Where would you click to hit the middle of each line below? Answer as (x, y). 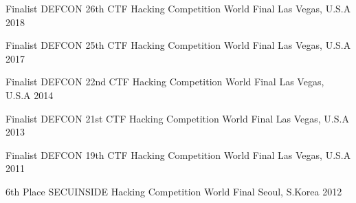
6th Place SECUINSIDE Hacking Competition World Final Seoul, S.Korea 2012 (174, 191)
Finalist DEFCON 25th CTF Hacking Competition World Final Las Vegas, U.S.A (178, 45)
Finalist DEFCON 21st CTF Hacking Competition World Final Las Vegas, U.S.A (177, 118)
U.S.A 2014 (30, 95)
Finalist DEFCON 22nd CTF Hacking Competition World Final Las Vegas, (165, 82)
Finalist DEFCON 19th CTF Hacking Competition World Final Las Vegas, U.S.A (178, 154)
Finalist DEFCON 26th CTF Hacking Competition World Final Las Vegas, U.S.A (178, 8)
